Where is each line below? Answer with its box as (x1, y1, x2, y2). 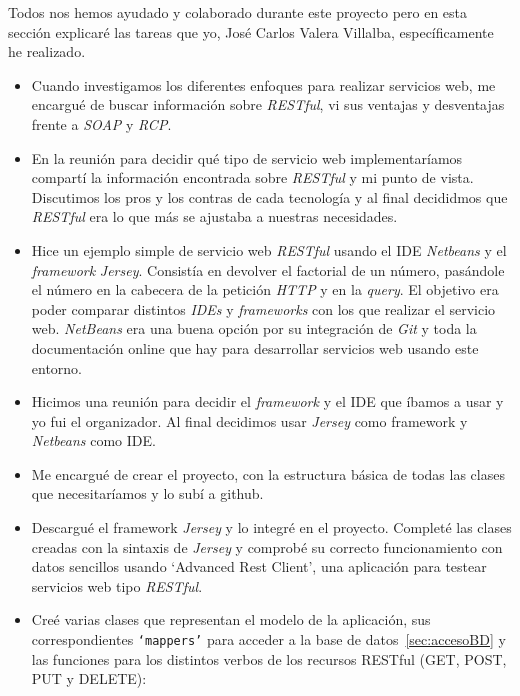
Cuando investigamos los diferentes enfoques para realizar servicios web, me (31, 74, 496, 95)
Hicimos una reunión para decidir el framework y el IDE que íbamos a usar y (31, 391, 504, 412)
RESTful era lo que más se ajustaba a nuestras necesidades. (31, 206, 398, 227)
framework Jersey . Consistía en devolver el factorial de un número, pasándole (31, 259, 505, 280)
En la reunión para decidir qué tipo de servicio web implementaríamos (31, 147, 463, 168)
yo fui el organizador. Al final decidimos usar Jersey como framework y (31, 410, 468, 431)
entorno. (31, 357, 83, 378)
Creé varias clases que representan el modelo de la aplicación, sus (31, 609, 431, 630)
